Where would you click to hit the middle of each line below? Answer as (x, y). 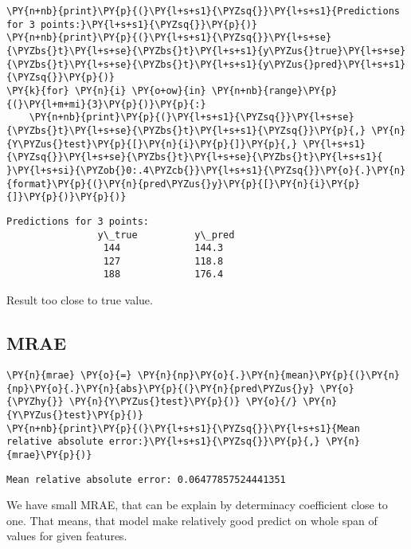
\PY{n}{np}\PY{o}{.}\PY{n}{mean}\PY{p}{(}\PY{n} (268, 375)
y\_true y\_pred (166, 235)
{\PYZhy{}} (35, 402)
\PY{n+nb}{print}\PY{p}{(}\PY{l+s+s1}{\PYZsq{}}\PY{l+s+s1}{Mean (183, 428)
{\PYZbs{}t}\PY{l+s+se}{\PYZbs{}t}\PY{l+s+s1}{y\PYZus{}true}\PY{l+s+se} (206, 51)
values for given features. (67, 536)
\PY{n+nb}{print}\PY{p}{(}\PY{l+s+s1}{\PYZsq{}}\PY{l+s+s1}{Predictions (203, 11)
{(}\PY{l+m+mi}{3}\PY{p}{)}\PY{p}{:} (106, 104)
